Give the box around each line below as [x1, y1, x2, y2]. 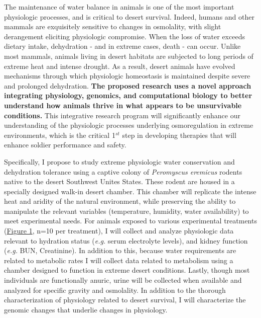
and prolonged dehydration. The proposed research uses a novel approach [4, 80, 251, 91]
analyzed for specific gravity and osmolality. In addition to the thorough [4, 284, 226, 295]
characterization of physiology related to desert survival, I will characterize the [4, 294, 246, 305]
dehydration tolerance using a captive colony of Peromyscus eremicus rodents [4, 166, 242, 177]
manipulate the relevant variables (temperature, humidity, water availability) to [4, 205, 249, 216]
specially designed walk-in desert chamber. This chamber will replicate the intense [4, 186, 256, 196]
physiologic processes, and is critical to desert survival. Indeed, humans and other [4, 11, 254, 22]
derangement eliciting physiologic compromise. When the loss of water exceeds [4, 31, 245, 41]
